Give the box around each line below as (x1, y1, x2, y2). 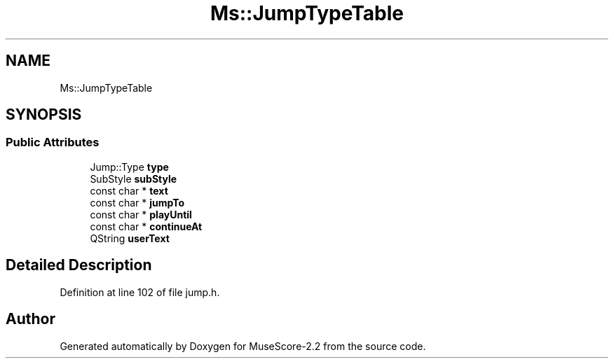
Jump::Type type (90, 160, 169, 173)
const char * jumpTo (90, 196, 185, 209)
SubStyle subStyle (90, 172, 177, 185)
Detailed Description (6, 256, 152, 274)
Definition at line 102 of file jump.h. (60, 286, 220, 298)
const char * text (90, 184, 168, 197)
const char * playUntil (90, 208, 192, 220)
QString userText (90, 232, 170, 244)
